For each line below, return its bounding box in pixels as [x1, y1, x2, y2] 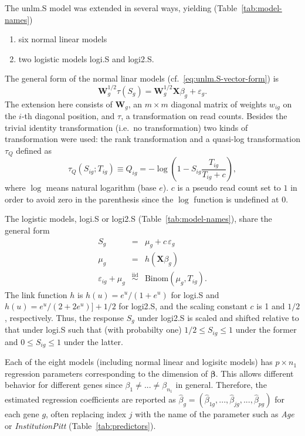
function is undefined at [194, 192, 279, 205]
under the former [235, 323, 297, 336]
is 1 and [256, 300, 285, 312]
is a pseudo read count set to [177, 181, 281, 194]
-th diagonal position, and [21, 110, 115, 121]
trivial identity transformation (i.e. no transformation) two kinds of [5, 121, 248, 133]
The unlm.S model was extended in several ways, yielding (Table [5, 2, 238, 13]
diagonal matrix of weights [171, 97, 267, 110]
